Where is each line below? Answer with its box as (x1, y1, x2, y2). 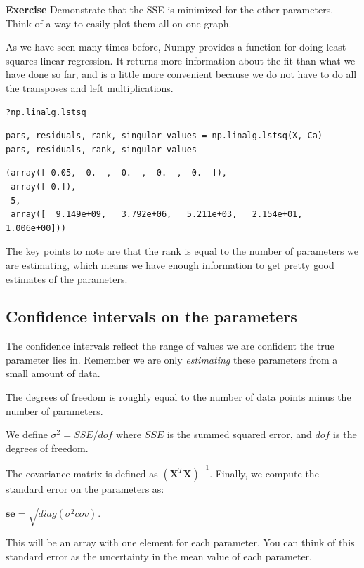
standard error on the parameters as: (6, 481, 164, 496)
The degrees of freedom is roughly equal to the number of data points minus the (6, 390, 351, 404)
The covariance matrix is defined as (6, 465, 158, 480)
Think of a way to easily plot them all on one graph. (6, 15, 232, 30)
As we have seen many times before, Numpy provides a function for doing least (6, 39, 346, 54)
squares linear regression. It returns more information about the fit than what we (6, 53, 356, 67)
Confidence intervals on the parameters (6, 305, 297, 327)
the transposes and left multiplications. (6, 80, 174, 95)
